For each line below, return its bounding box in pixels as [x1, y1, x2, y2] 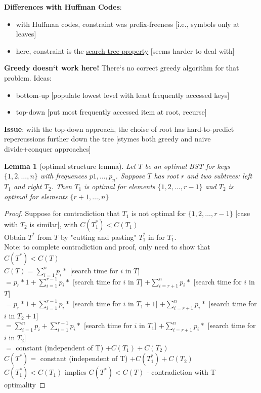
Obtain [4, 231, 26, 242]
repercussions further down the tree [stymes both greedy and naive [4, 133, 211, 144]
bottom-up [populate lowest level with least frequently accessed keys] [16, 89, 230, 100]
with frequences [40, 170, 87, 181]
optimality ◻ [4, 379, 46, 390]
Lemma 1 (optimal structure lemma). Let [4, 160, 136, 171]
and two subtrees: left [187, 170, 252, 181]
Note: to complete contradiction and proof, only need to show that [4, 241, 210, 252]
